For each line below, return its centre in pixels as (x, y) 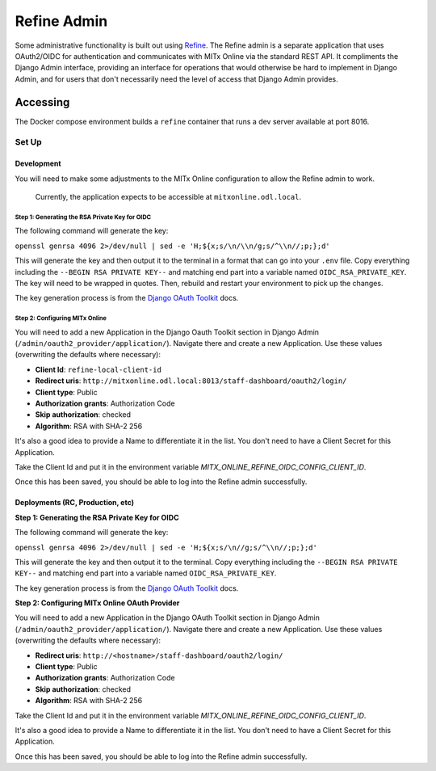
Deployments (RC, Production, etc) (75, 503)
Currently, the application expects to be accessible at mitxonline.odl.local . (168, 196)
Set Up (28, 142)
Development (38, 164)
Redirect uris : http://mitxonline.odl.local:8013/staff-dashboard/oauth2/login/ (191, 381)
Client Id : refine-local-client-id (98, 369)
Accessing (42, 102)
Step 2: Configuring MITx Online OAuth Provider (97, 603)
